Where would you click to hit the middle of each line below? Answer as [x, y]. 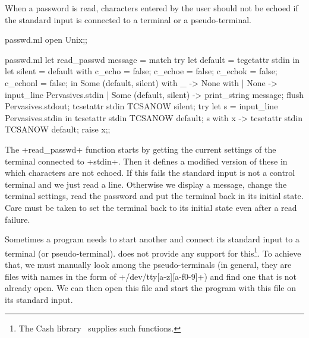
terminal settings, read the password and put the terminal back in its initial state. [154, 196]
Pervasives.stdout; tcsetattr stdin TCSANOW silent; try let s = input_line [141, 106]
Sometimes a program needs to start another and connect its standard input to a [152, 239]
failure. [18, 219]
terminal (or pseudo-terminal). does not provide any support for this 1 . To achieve [153, 252]
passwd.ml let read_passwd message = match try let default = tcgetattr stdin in [152, 59]
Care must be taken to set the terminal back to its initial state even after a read [151, 207]
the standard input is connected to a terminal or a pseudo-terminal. [128, 19]
